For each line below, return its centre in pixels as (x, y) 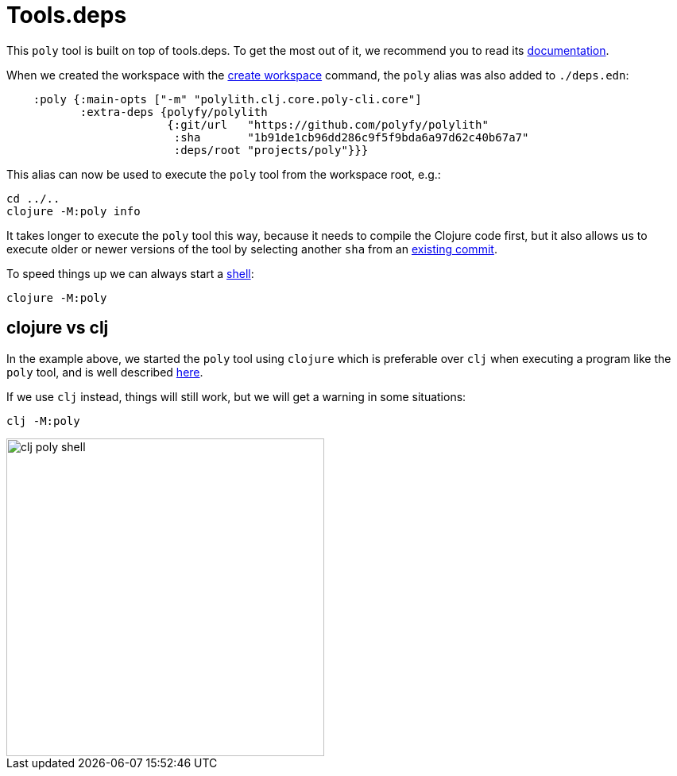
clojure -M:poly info (74, 211)
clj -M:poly (43, 421)
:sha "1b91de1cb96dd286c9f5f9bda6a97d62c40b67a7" (351, 137)
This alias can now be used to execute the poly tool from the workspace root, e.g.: (224, 174)
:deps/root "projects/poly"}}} (271, 150)
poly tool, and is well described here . (105, 372)
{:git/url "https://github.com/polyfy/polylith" (328, 124)
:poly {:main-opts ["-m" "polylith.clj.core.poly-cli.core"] (227, 99)
